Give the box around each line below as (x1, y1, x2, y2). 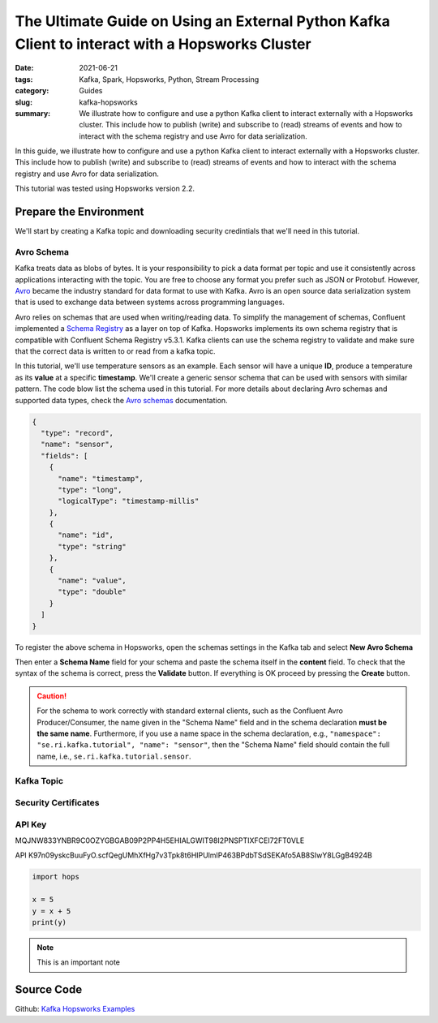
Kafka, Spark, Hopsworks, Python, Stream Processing (79, 74, 260, 84)
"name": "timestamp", (58, 474, 144, 483)
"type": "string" (58, 542, 127, 551)
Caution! (36, 690, 67, 701)
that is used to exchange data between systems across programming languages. (15, 297, 286, 307)
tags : (15, 74, 33, 84)
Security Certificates (15, 797, 100, 809)
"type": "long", (58, 485, 122, 494)
